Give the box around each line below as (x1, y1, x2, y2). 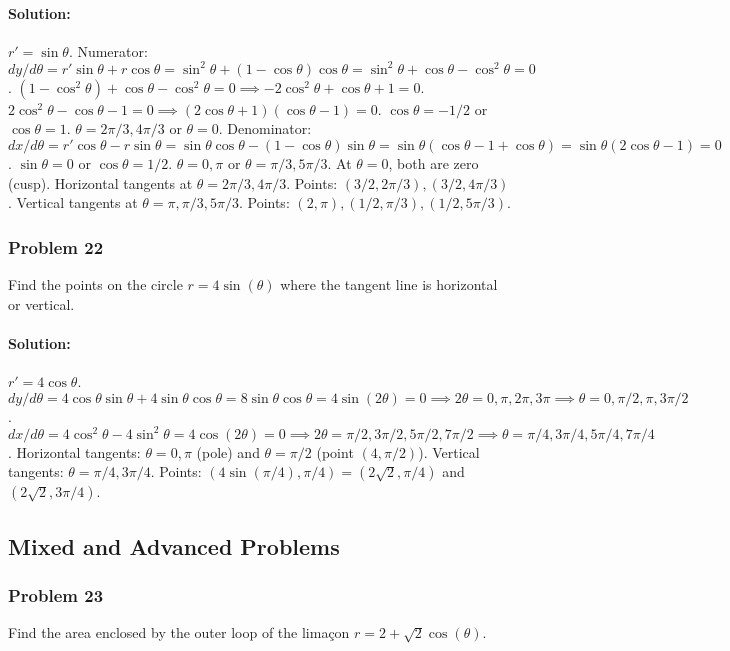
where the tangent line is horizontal (280, 274, 498, 295)
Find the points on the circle (8, 274, 183, 295)
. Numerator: (68, 40, 148, 61)
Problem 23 (8, 583, 104, 608)
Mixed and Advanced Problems (8, 530, 340, 561)
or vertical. (8, 293, 75, 314)
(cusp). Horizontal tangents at (8, 172, 193, 193)
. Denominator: (218, 118, 312, 139)
